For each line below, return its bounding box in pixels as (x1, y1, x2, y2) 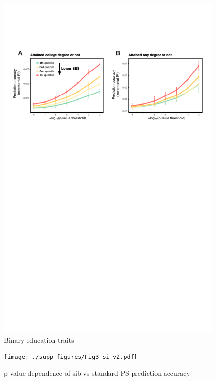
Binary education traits (4, 334, 74, 345)
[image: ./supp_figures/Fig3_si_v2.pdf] (4, 354, 138, 361)
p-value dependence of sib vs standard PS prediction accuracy (4, 367, 190, 378)
